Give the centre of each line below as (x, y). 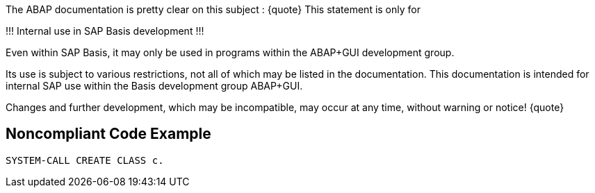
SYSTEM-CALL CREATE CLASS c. (85, 160)
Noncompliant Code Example (108, 134)
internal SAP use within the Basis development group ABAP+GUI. (154, 86)
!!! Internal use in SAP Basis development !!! (105, 31)
